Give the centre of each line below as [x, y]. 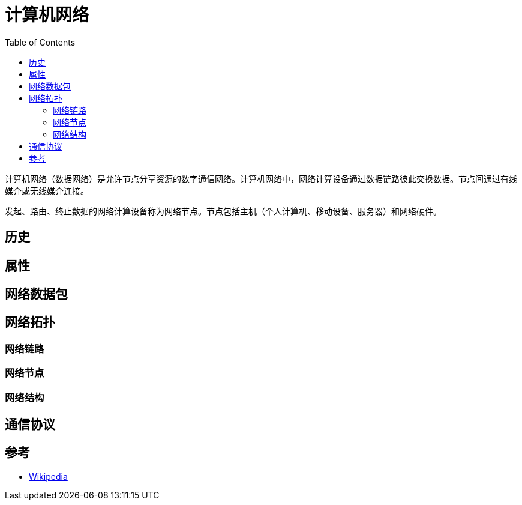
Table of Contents [40, 42]
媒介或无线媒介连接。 [47, 190]
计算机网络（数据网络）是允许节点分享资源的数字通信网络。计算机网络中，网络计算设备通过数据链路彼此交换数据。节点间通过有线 [261, 178]
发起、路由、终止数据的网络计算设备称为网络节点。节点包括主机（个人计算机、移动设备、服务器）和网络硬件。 [223, 211]
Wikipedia [48, 476]
